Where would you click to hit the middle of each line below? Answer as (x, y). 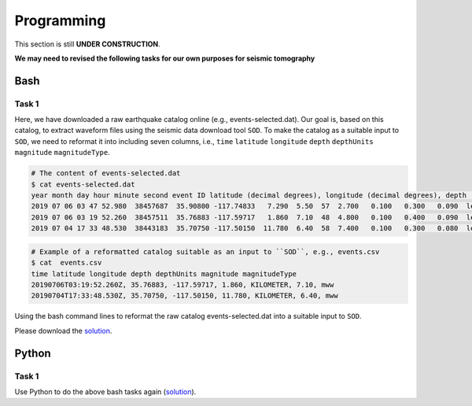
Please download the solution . (63, 330)
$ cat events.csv (66, 263)
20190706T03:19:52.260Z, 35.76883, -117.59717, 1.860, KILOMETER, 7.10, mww (183, 284)
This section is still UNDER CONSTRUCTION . (87, 44)
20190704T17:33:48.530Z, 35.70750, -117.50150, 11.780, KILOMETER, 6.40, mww (184, 296)
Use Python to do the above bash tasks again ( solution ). (105, 391)
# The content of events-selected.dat (106, 173)
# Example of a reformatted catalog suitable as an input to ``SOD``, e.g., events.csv (205, 251)
